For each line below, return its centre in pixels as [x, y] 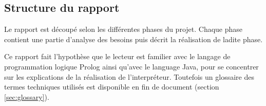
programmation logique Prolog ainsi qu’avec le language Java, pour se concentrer [131, 66]
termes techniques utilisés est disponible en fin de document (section [112, 87]
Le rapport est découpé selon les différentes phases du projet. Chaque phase [123, 29]
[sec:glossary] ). [27, 96]
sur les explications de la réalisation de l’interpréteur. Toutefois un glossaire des [129, 76]
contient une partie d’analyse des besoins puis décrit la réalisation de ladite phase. [134, 39]
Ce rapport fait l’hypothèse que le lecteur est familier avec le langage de [117, 56]
